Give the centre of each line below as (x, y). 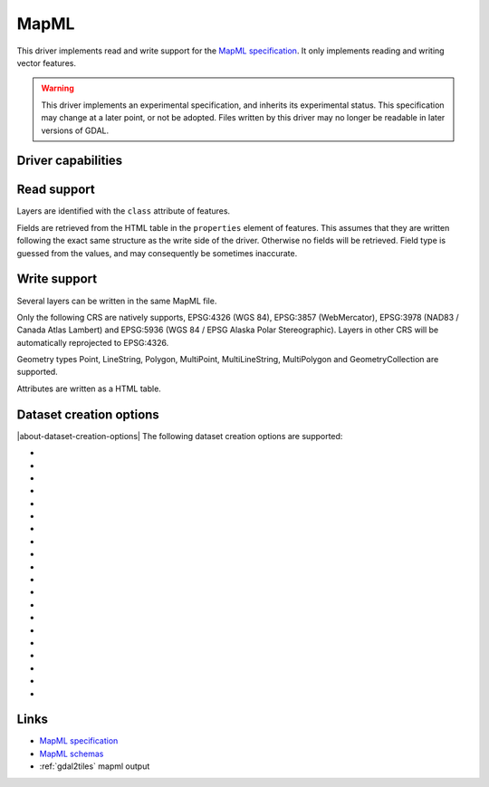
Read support (56, 190)
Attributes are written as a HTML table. (89, 389)
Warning (58, 88)
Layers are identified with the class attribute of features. (124, 211)
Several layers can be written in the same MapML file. (117, 301)
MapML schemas (72, 753)
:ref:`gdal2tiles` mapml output (95, 766)
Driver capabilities (70, 161)
